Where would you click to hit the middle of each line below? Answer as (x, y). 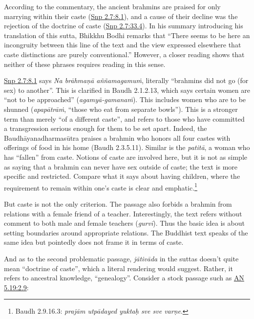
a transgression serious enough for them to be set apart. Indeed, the (106, 128)
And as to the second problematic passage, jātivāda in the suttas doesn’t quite (121, 258)
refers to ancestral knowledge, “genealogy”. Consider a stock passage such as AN (124, 278)
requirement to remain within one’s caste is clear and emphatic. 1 (101, 187)
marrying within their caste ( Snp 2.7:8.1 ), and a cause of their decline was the (121, 16)
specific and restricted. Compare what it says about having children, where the (122, 176)
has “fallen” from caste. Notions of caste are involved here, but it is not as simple (126, 157)
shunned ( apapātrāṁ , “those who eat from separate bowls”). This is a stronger (121, 109)
